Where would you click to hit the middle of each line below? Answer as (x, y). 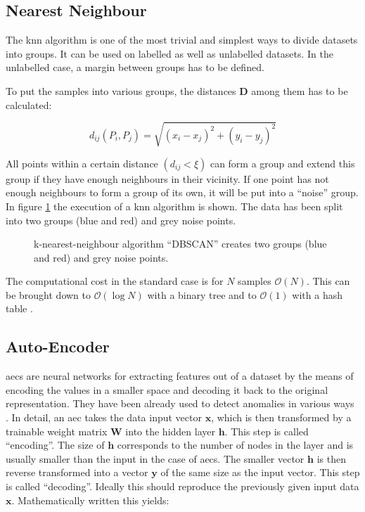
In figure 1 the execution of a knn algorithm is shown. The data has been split (174, 206)
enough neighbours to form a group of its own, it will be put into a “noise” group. (182, 192)
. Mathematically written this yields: (90, 500)
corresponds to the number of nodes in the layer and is (235, 445)
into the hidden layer (170, 431)
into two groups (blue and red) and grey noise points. (121, 220)
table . (19, 308)
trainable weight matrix (57, 431)
